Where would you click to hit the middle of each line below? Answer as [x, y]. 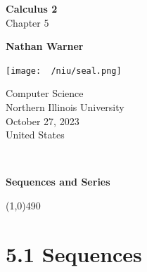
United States [35, 135]
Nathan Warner [45, 46]
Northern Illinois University [65, 107]
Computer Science [45, 93]
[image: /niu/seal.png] [64, 71]
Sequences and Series [58, 182]
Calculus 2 [32, 8]
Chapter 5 [27, 22]
